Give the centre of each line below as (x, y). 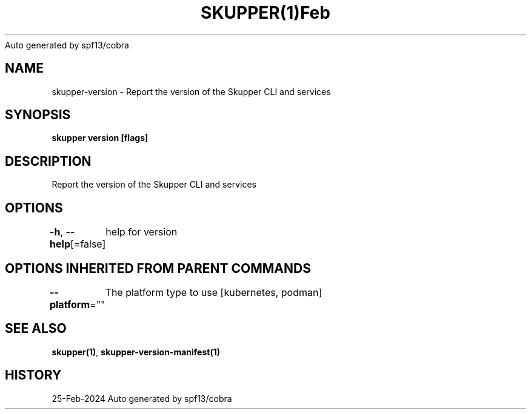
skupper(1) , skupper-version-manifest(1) (136, 352)
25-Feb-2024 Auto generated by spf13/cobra (142, 398)
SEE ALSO (36, 329)
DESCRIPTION (48, 161)
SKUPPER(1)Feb (265, 13)
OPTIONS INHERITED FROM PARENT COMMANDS (158, 268)
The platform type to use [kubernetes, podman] (214, 292)
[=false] (88, 244)
